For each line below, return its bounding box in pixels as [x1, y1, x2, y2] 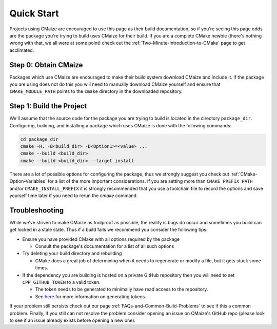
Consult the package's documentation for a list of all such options [35, 243, 174, 249]
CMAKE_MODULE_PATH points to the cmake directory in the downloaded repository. [9, 88, 183, 94]
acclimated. [9, 47, 34, 53]
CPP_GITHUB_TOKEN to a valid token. [22, 279, 101, 285]
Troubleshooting [9, 206, 64, 215]
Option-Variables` [9, 178, 47, 184]
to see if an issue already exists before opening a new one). [9, 317, 136, 323]
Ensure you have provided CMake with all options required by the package [22, 236, 180, 242]
